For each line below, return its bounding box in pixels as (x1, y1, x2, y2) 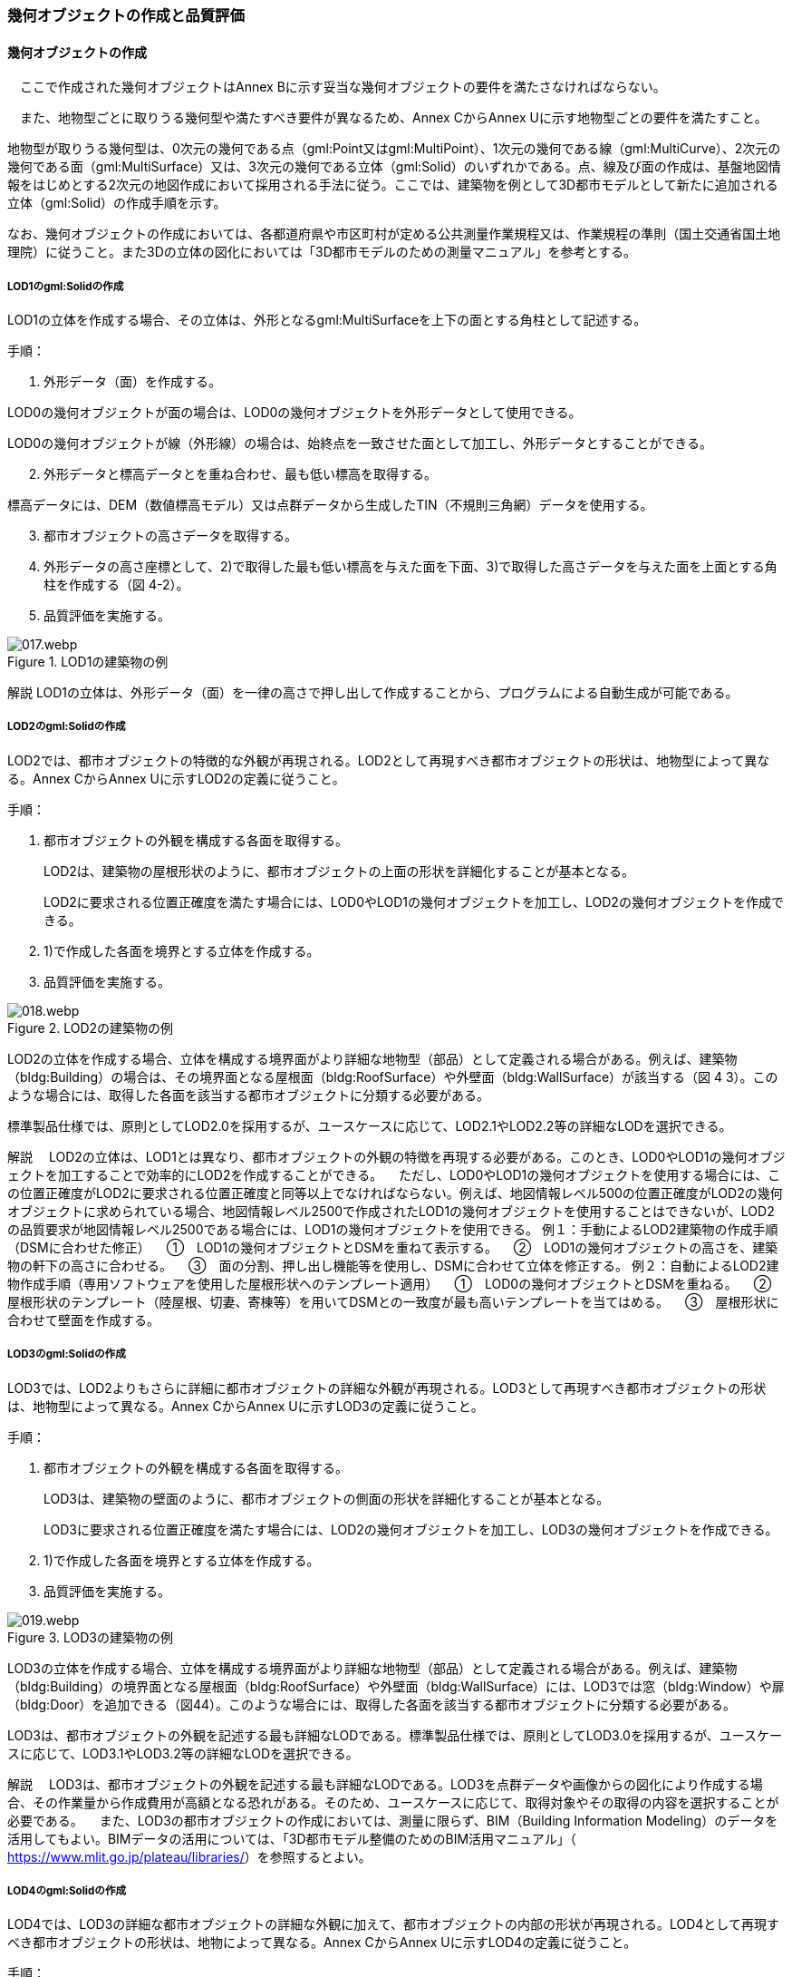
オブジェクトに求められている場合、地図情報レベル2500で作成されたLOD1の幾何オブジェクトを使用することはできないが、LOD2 (7, 1203, 775, 1219)
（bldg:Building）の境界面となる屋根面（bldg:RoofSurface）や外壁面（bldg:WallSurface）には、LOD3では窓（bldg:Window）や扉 (7, 1678, 785, 1694)
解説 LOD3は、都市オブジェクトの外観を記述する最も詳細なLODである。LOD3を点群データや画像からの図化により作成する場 (7, 1776, 763, 1792)
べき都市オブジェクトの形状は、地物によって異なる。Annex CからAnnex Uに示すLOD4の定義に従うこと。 (7, 1934, 637, 1951)
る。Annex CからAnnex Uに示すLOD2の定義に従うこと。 (7, 770, 345, 786)
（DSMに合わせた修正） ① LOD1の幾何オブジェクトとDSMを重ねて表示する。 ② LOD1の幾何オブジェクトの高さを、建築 (7, 1239, 778, 1255)
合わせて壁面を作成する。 (7, 1311, 159, 1328)
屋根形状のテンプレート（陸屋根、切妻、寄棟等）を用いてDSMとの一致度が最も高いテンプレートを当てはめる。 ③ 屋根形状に (7, 1293, 779, 1310)
